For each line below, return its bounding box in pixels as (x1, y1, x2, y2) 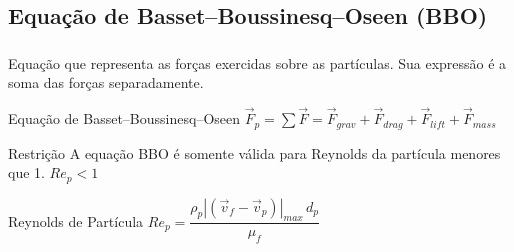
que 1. (8, 162, 45, 183)
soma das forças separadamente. (8, 72, 204, 93)
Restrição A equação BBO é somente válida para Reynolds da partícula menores (8, 142, 501, 163)
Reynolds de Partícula (8, 210, 144, 231)
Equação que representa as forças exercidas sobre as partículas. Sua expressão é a (8, 52, 507, 73)
